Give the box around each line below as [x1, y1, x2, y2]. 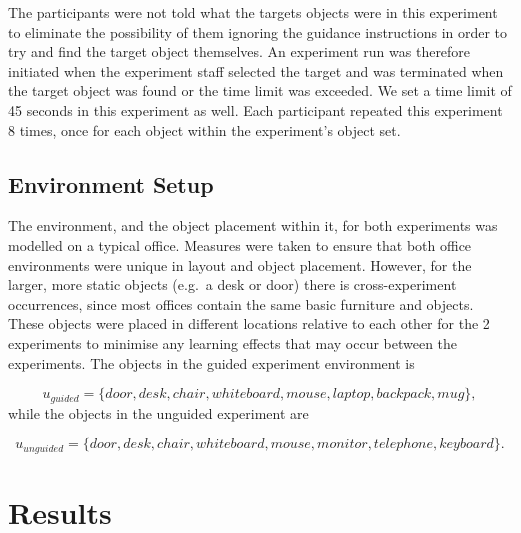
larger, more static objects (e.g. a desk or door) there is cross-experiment [8, 274, 457, 295]
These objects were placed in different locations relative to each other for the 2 [8, 313, 490, 334]
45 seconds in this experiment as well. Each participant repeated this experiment [8, 99, 503, 120]
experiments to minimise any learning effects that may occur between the [8, 332, 458, 353]
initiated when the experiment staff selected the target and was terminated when [8, 60, 504, 81]
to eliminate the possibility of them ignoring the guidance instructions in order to [8, 21, 508, 42]
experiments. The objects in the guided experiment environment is [8, 352, 415, 373]
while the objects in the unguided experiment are [8, 402, 309, 423]
